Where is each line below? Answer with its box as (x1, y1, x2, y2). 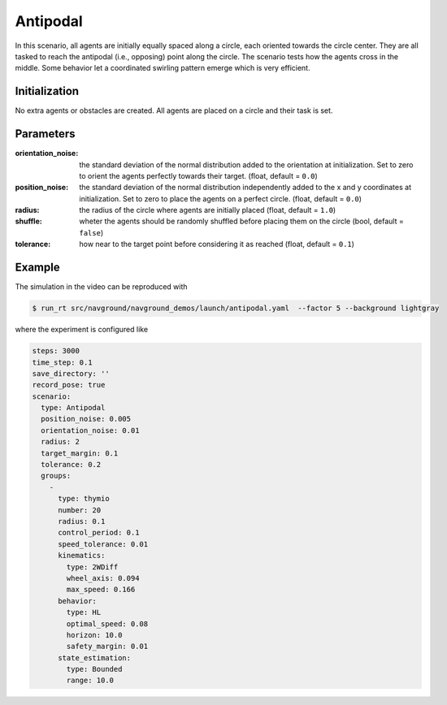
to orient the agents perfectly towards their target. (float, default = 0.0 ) (79, 171, 319, 180)
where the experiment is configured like (15, 325, 149, 335)
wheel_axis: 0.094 (66, 573, 140, 582)
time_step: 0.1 (32, 357, 93, 367)
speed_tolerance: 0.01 (58, 539, 149, 548)
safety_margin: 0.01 (66, 642, 149, 651)
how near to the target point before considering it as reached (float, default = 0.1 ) (79, 240, 355, 249)
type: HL (66, 608, 102, 617)
